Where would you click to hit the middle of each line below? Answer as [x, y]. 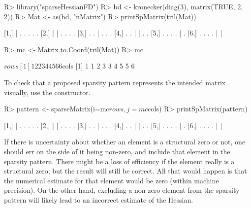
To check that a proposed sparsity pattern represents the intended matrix [115, 82]
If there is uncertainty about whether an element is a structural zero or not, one [125, 142]
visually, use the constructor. [47, 92]
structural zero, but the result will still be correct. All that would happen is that [125, 171]
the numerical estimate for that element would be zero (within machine [111, 180]
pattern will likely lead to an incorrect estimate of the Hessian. [99, 199]
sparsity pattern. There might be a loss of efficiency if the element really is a [119, 161]
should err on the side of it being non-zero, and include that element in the [117, 151]
